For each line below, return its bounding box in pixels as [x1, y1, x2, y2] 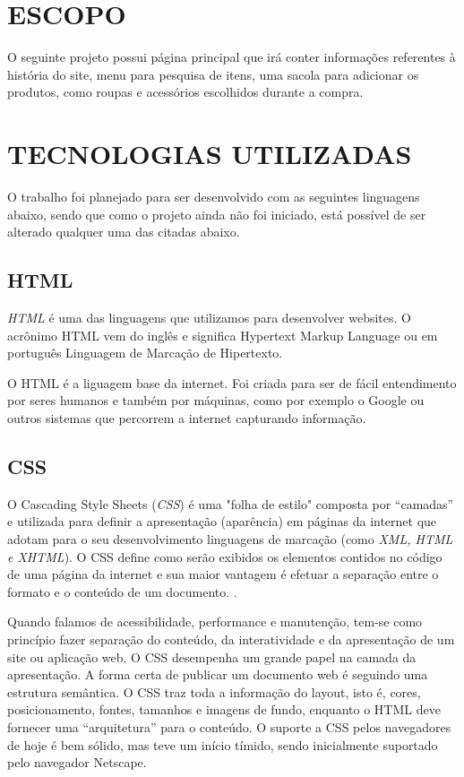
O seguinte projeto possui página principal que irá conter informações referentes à [7, 47, 456, 66]
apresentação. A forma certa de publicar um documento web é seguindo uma [7, 665, 428, 684]
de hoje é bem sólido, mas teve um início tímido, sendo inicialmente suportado [7, 735, 438, 754]
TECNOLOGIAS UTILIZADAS [7, 135, 412, 172]
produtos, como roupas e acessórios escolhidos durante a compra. [7, 82, 364, 101]
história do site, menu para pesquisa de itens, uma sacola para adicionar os [7, 65, 419, 83]
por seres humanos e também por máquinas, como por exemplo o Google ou [7, 391, 425, 410]
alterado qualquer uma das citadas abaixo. [7, 222, 240, 241]
